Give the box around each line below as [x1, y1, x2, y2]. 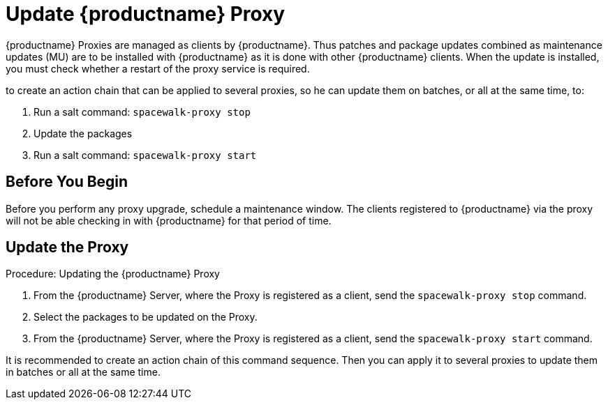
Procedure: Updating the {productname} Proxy [6, 268, 220, 280]
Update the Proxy [6, 238, 129, 257]
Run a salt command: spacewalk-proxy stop [34, 105, 251, 118]
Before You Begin [6, 173, 128, 191]
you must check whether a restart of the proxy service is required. [6, 62, 310, 75]
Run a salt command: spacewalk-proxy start [34, 148, 257, 161]
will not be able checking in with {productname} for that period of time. [6, 214, 332, 227]
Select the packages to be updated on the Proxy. [34, 311, 258, 323]
